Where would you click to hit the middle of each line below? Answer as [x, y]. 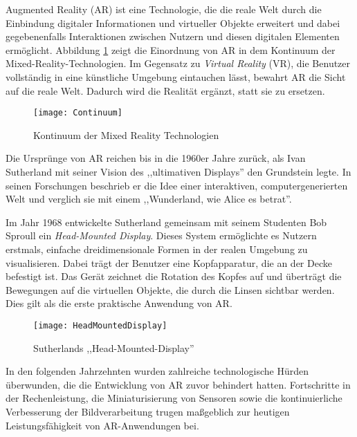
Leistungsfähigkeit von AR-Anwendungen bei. [102, 425]
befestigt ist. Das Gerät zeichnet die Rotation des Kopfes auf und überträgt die [174, 276]
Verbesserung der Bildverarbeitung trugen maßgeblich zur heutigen [148, 411]
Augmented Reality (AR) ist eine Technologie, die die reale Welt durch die [164, 9]
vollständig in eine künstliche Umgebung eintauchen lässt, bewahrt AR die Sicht [176, 76]
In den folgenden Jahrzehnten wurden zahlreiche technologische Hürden [157, 371]
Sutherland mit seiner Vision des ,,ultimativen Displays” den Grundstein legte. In [178, 171]
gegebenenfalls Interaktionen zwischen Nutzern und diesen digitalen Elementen [173, 36]
